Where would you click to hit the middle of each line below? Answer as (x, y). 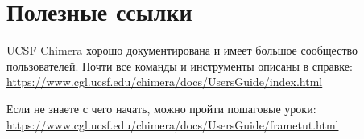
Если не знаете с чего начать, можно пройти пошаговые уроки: (161, 108)
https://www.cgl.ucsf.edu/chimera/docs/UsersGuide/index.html (165, 82)
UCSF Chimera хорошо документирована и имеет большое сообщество (182, 50)
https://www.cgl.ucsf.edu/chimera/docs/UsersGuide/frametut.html (173, 124)
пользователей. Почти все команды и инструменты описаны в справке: (180, 65)
